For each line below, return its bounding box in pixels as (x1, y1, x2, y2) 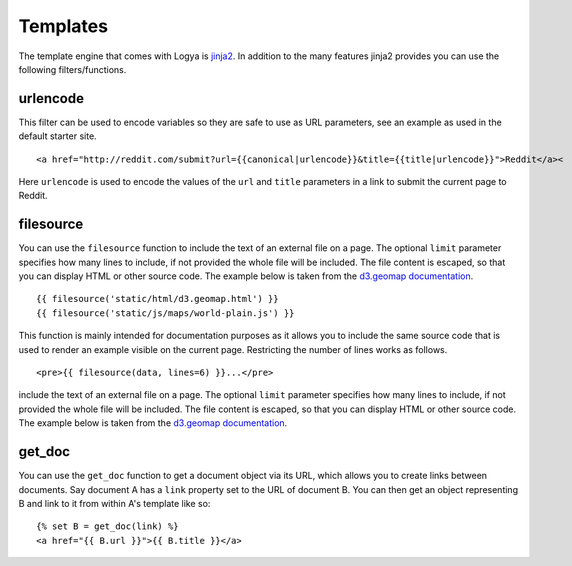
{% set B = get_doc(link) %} (36, 521, 179, 532)
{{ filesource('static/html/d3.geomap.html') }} (36, 293, 279, 305)
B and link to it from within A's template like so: (18, 497, 211, 509)
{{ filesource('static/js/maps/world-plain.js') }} (36, 307, 295, 319)
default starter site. (18, 130, 97, 142)
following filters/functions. (18, 63, 127, 75)
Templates (18, 15, 109, 37)
